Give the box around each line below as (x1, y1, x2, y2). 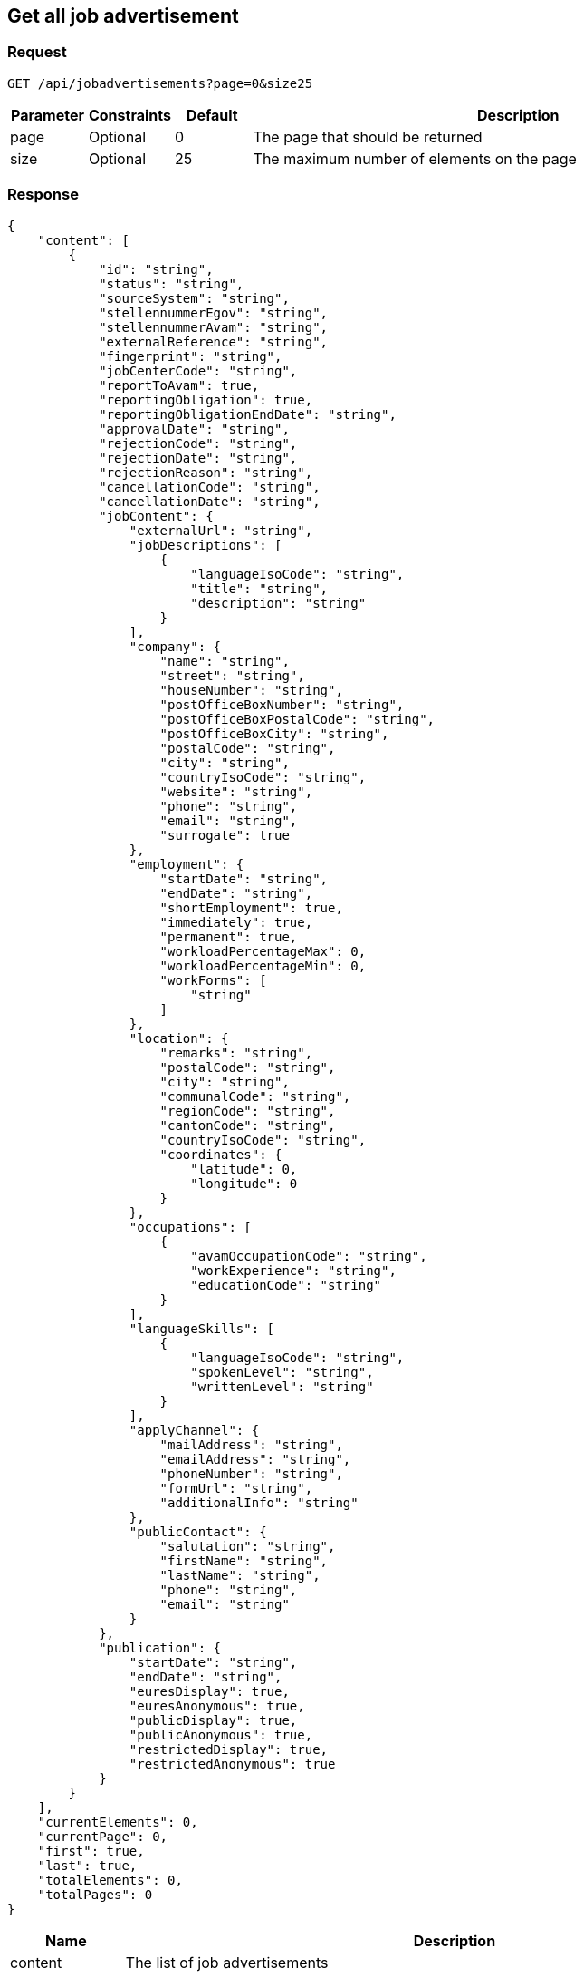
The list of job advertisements (125, 1953, 329, 1972)
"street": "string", (159, 667, 305, 683)
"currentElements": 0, (37, 1814, 198, 1829)
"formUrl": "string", (159, 1480, 313, 1496)
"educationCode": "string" (190, 1277, 382, 1292)
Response (7, 185, 79, 204)
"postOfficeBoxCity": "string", (159, 726, 389, 741)
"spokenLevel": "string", (190, 1364, 374, 1379)
